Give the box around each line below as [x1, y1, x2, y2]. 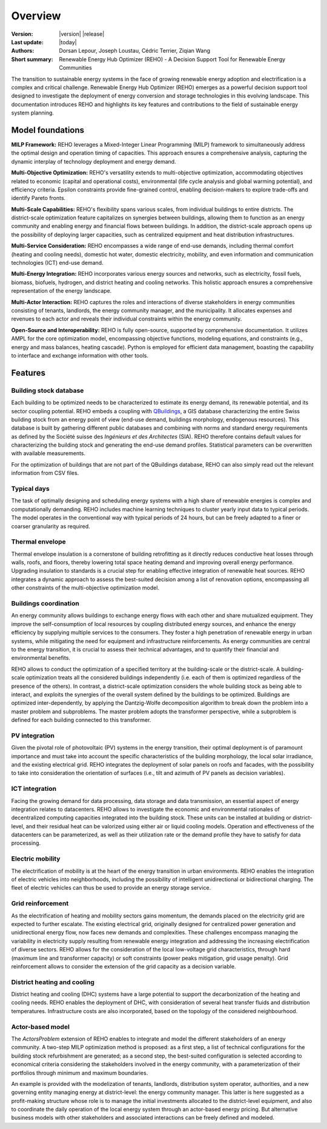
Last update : [11, 38, 44, 45]
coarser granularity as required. [11, 522, 90, 530]
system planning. [11, 109, 54, 116]
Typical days [11, 485, 50, 493]
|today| [59, 38, 77, 45]
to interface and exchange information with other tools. [11, 351, 148, 359]
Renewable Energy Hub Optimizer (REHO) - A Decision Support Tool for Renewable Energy [59, 55, 286, 63]
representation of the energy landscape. [11, 287, 112, 295]
